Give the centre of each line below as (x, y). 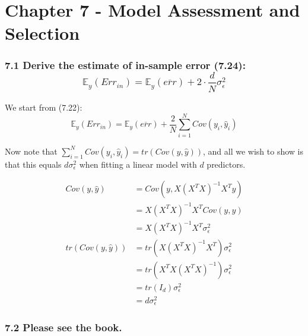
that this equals (33, 164)
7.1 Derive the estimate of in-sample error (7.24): (125, 65)
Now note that (31, 151)
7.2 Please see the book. (63, 327)
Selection (42, 33)
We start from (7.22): (44, 107)
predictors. (226, 164)
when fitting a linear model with (138, 164)
